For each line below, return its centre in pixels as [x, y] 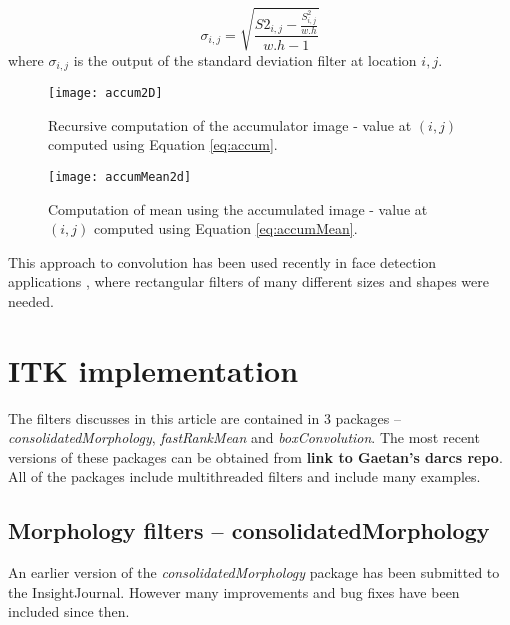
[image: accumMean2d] [120, 176]
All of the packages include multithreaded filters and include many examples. [244, 476]
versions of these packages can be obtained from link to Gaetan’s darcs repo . [255, 456]
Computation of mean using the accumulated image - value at [238, 208]
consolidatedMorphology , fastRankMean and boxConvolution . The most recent [244, 437]
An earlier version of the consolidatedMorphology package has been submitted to [254, 572]
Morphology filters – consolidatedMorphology [249, 530]
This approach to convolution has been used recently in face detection [222, 261]
